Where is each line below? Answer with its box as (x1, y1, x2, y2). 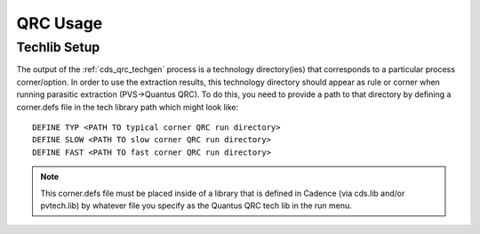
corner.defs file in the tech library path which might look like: (16, 101, 239, 112)
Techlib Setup (16, 39, 100, 55)
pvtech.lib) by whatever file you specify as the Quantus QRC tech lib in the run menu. (40, 200, 353, 211)
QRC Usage (16, 13, 103, 33)
